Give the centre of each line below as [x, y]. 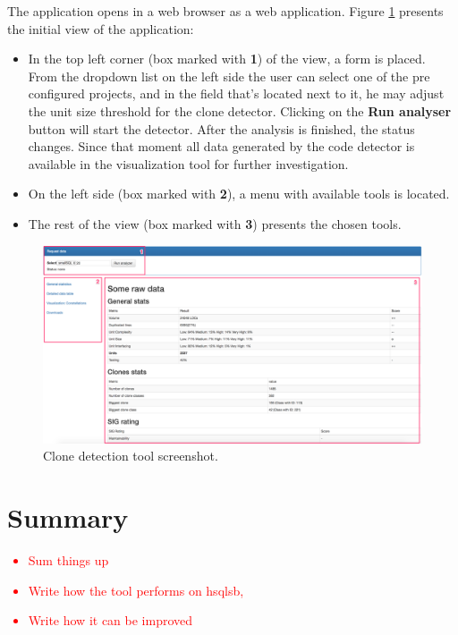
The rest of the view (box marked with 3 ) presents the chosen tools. [215, 223]
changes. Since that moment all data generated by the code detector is [221, 146]
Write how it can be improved [110, 620]
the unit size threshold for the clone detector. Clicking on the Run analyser [240, 110]
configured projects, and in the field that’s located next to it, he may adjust [236, 93]
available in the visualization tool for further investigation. [188, 163]
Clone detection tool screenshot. [131, 456]
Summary [68, 517]
